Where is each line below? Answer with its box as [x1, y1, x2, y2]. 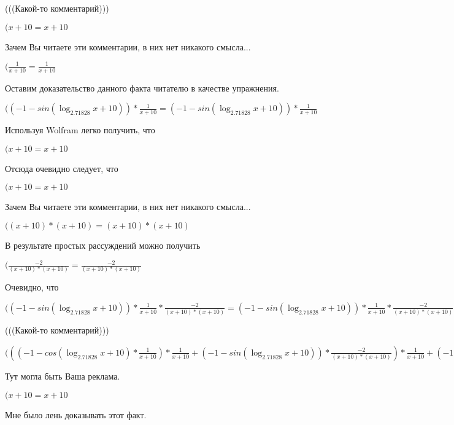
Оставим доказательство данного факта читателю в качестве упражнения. [5, 81, 279, 94]
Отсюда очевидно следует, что [5, 162, 118, 174]
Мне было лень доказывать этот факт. [5, 408, 147, 421]
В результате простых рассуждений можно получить [5, 238, 201, 251]
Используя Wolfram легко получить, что [5, 123, 155, 136]
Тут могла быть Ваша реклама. [5, 369, 120, 382]
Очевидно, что [5, 281, 59, 294]
